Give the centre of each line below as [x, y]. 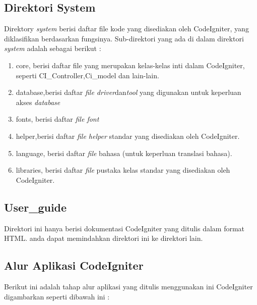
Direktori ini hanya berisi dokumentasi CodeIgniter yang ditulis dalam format [124, 228]
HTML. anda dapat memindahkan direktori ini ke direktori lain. [104, 238]
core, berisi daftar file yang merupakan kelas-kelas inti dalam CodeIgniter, [130, 65]
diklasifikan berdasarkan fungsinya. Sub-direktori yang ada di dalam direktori [124, 38]
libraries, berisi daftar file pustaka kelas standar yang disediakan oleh [123, 170]
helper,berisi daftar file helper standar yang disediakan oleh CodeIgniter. [128, 136]
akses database [38, 102]
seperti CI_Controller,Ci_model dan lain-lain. [87, 75]
